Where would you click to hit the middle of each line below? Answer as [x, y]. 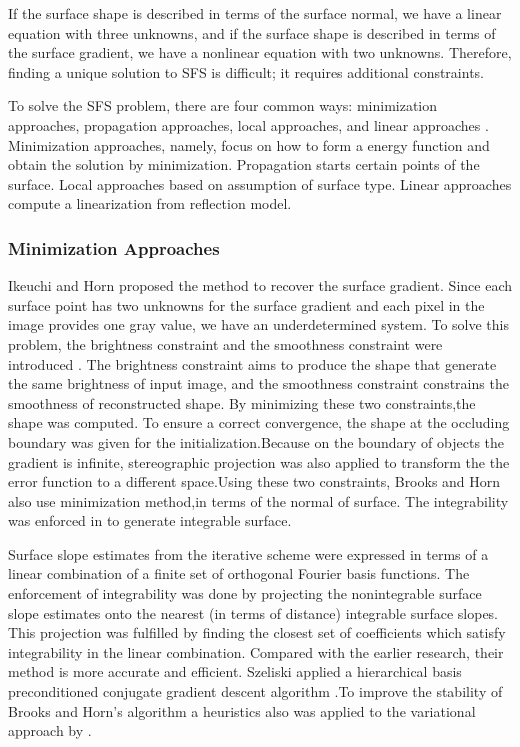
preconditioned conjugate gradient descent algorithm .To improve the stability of [255, 691]
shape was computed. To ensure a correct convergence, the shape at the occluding [259, 422]
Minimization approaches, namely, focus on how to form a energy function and [249, 144]
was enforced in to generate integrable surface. [150, 520]
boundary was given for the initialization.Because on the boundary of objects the [256, 441]
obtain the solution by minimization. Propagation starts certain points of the [244, 164]
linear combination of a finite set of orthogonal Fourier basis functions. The [239, 573]
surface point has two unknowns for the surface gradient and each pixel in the [246, 304]
